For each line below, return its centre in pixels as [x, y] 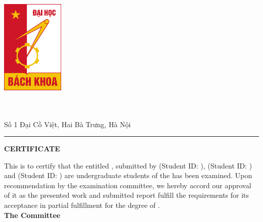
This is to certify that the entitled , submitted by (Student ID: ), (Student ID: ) [128, 165]
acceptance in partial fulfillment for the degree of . [82, 205]
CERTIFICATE [32, 149]
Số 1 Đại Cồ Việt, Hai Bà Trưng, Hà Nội [68, 124]
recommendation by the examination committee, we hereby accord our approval [128, 185]
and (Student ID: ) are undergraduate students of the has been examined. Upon [128, 175]
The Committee [32, 215]
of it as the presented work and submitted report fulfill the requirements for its [127, 195]
